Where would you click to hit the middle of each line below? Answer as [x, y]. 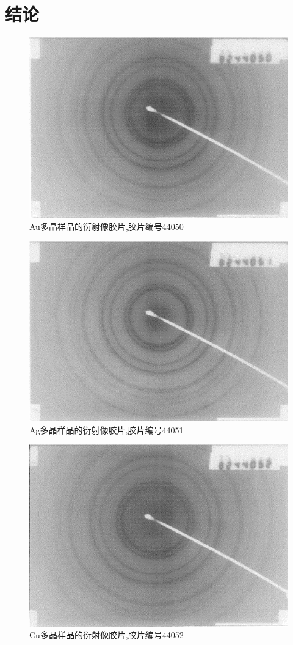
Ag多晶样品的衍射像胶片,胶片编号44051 [107, 429]
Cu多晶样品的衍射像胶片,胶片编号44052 [107, 635]
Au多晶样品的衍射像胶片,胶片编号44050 [107, 227]
